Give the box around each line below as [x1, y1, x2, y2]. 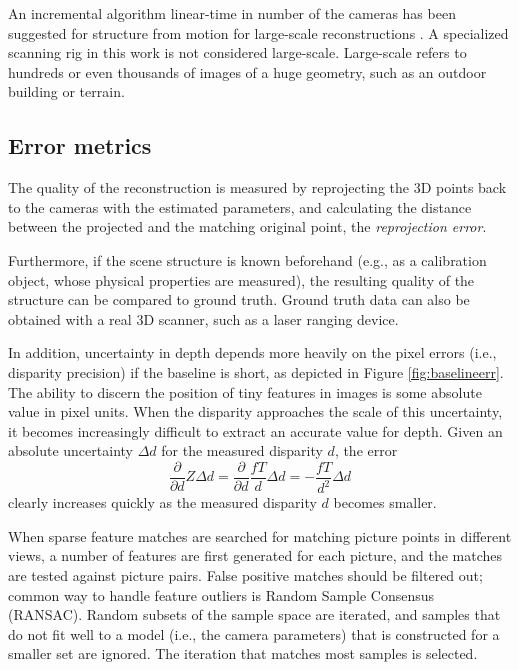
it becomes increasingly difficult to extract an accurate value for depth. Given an [8, 420, 503, 441]
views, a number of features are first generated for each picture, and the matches [8, 545, 503, 566]
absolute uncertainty [8, 440, 133, 461]
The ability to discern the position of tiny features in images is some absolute [8, 381, 482, 402]
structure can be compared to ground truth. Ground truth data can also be [8, 289, 470, 310]
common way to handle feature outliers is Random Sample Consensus [8, 584, 435, 605]
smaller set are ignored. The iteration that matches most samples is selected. [8, 643, 478, 664]
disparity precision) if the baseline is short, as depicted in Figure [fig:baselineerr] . [8, 361, 504, 382]
